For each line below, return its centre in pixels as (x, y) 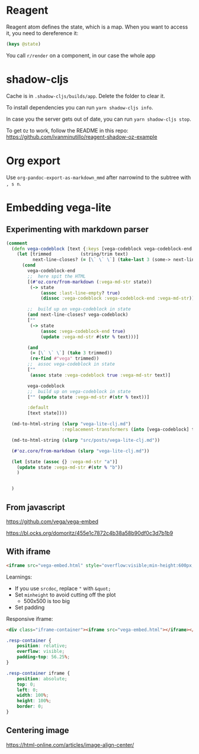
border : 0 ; (30, 706)
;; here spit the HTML (57, 276)
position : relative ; (42, 646)
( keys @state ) (24, 44)
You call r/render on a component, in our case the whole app (81, 55)
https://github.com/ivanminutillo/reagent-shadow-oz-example (82, 137)
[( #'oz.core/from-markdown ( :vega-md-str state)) (90, 282)
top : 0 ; (26, 684)
